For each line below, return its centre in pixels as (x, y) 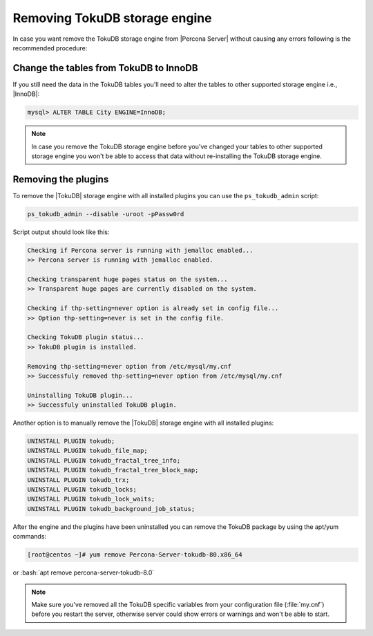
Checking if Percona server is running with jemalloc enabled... (140, 250)
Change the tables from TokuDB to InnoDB (105, 68)
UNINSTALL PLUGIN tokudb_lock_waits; (91, 499)
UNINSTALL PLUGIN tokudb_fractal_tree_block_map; (113, 470)
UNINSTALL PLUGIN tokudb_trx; (78, 480)
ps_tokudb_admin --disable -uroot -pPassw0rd (106, 214)
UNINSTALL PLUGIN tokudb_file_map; (87, 451)
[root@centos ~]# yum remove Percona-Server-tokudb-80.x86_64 (135, 555)
